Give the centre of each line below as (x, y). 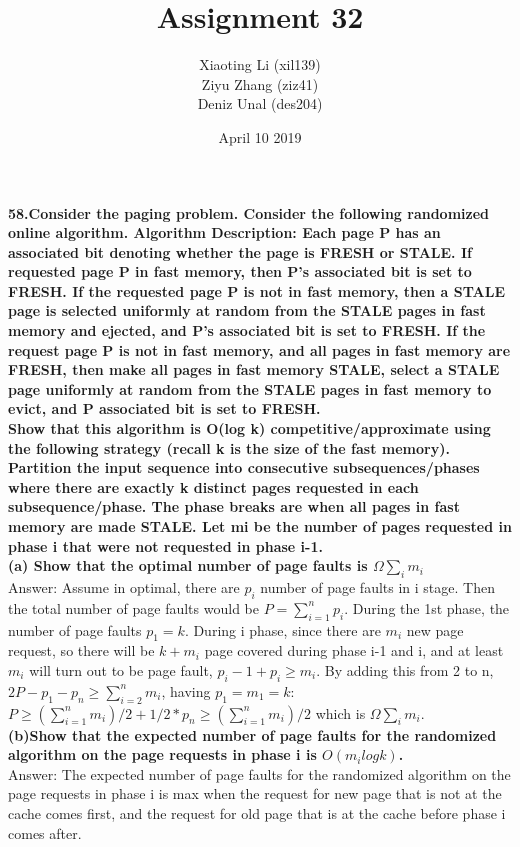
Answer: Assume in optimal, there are (124, 586)
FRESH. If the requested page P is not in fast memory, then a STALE (257, 290)
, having (186, 690)
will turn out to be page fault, (121, 669)
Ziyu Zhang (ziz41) (260, 83)
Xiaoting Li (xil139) (260, 64)
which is (340, 712)
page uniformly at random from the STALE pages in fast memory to (250, 388)
